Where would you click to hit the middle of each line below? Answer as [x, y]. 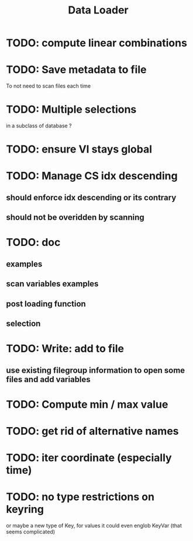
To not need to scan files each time [49, 86]
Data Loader [98, 10]
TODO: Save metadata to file [76, 70]
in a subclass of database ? [39, 126]
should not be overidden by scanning [75, 218]
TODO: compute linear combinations [96, 43]
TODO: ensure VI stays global [79, 149]
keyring [25, 509]
